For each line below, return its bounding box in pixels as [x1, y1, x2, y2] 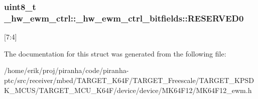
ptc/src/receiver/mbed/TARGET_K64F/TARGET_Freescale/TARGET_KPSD [4, 74, 254, 85]
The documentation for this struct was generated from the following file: [4, 48, 226, 58]
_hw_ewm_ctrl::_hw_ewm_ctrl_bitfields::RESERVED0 [4, 11, 244, 24]
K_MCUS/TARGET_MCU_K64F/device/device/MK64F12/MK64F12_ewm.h [4, 84, 252, 95]
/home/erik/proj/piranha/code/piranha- [4, 65, 129, 75]
